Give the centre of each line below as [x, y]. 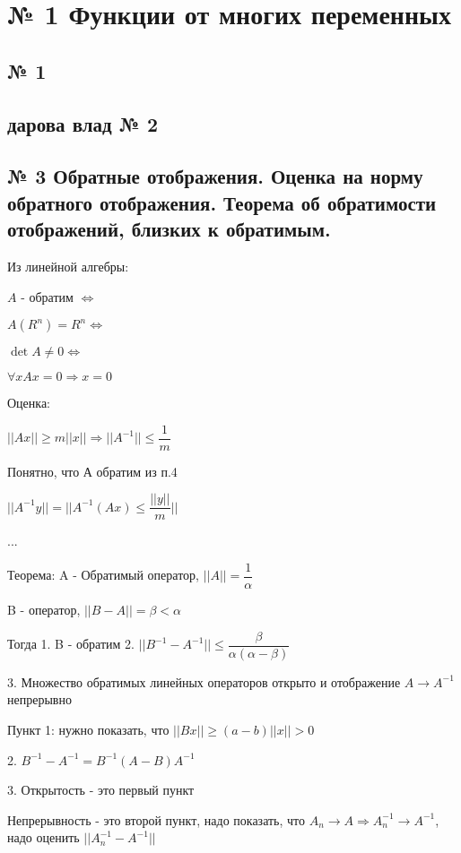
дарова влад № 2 [83, 123]
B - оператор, [44, 610]
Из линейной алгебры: [68, 266]
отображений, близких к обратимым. [169, 229]
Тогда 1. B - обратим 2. [71, 644]
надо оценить [43, 837]
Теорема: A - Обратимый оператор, [103, 575]
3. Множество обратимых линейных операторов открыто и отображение [204, 681]
